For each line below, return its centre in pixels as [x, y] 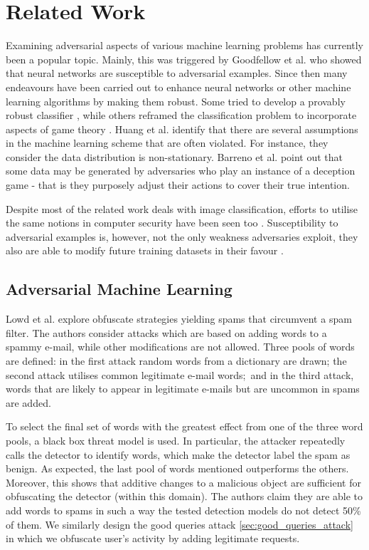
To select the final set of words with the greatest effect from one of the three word [184, 426]
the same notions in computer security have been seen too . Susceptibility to [172, 223]
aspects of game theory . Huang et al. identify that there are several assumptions [182, 129]
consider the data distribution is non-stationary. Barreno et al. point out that [175, 156]
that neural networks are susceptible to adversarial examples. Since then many [177, 73]
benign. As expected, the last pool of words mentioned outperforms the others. [177, 468]
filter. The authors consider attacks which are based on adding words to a [166, 332]
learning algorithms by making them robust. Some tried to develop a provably [176, 101]
